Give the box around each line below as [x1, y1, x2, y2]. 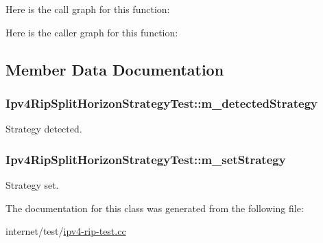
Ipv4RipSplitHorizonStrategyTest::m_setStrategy [5, 150, 286, 167]
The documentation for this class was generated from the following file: [5, 200, 304, 215]
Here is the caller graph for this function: [5, 25, 178, 39]
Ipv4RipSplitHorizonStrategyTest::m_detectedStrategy [5, 94, 318, 111]
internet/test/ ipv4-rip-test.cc [5, 224, 126, 238]
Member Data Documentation [5, 58, 224, 80]
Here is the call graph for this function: [5, 2, 170, 16]
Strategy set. [5, 178, 59, 192]
